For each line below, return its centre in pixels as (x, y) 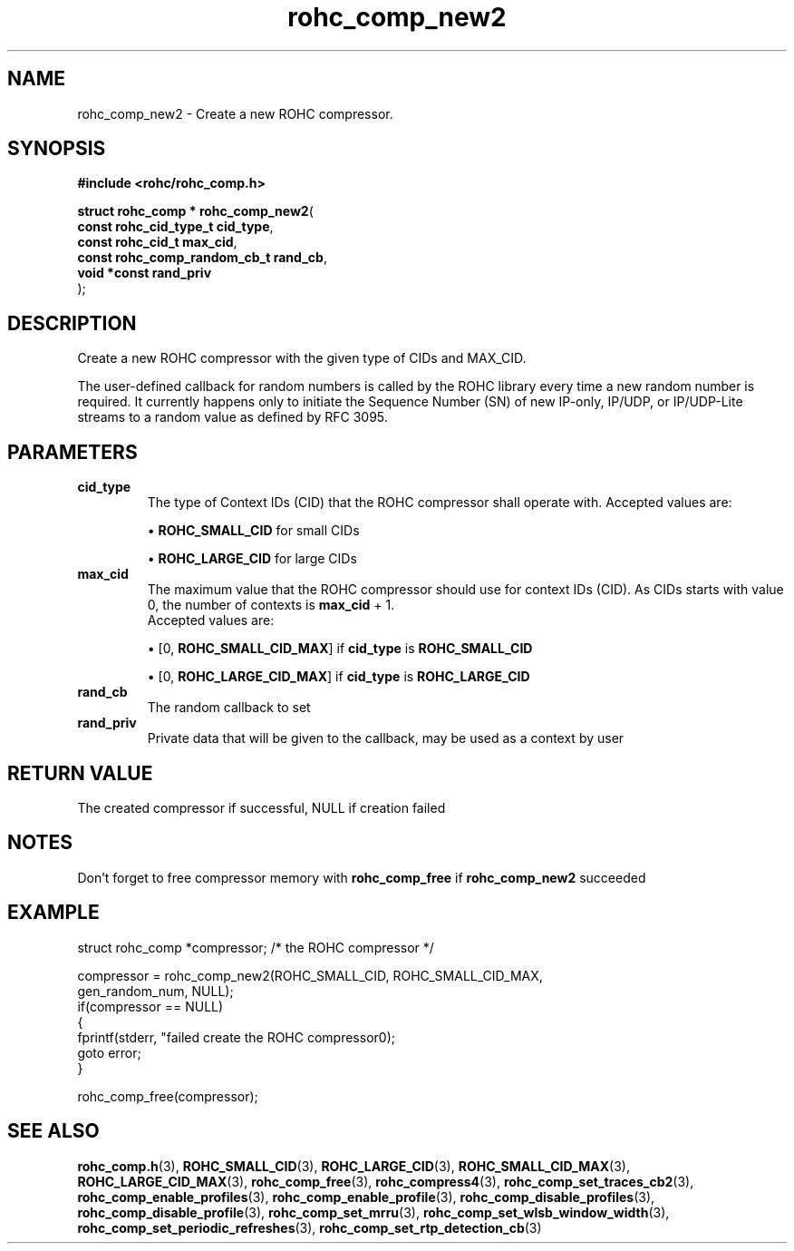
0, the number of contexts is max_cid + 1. (271, 605)
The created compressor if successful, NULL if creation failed (261, 807)
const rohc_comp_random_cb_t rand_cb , (202, 258)
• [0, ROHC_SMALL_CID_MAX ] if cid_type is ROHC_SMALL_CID (340, 649)
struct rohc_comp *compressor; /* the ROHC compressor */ (256, 947)
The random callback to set (229, 708)
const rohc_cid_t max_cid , (157, 242)
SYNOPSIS (57, 149)
